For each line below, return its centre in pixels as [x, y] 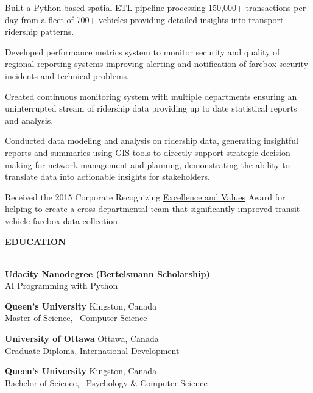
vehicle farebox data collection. [63, 220]
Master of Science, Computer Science [76, 318]
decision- [277, 152]
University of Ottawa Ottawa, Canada [82, 338]
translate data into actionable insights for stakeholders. [107, 176]
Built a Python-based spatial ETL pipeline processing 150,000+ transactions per [156, 7]
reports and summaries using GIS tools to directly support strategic [132, 152]
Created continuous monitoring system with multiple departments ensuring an [151, 96]
